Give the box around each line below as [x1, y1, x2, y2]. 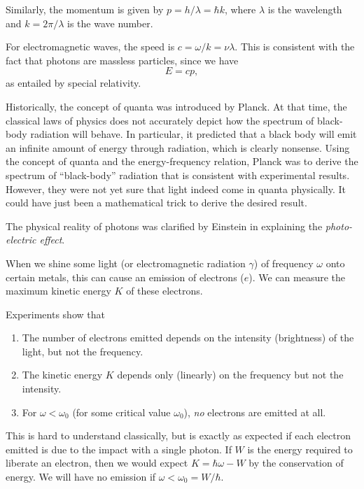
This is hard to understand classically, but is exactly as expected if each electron [6, 428, 351, 443]
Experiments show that [6, 306, 105, 321]
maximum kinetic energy [6, 283, 111, 298]
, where [224, 2, 256, 16]
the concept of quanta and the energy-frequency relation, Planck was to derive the [6, 154, 358, 169]
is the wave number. [67, 15, 153, 30]
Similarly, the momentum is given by [6, 2, 164, 16]
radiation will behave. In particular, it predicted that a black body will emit [30, 127, 357, 141]
